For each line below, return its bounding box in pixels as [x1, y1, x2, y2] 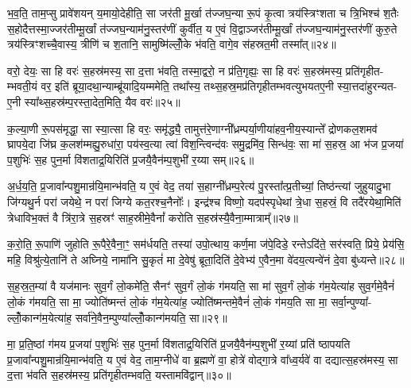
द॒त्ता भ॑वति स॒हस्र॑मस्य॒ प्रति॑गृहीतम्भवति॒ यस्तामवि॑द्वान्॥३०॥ [7, 367, 231, 383]
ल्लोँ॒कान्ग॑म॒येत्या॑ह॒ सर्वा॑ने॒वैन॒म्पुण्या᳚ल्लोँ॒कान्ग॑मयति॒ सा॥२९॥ [7, 309, 227, 325]
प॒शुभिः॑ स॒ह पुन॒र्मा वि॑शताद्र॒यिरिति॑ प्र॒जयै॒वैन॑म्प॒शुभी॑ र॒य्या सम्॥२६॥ [7, 151, 254, 167]
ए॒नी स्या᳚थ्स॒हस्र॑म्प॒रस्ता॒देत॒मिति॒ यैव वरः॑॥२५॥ [7, 93, 180, 109]
